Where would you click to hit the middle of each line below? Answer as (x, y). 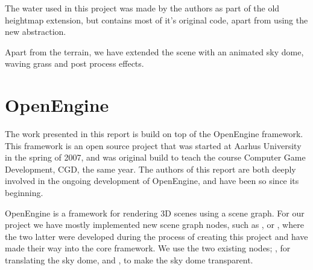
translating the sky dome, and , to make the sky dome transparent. (129, 260)
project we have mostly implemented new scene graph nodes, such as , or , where (154, 225)
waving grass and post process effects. (74, 63)
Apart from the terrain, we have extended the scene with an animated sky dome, (154, 51)
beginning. (24, 193)
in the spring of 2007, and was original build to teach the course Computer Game (155, 157)
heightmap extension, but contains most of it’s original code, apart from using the (156, 20)
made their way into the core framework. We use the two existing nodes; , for (148, 248)
